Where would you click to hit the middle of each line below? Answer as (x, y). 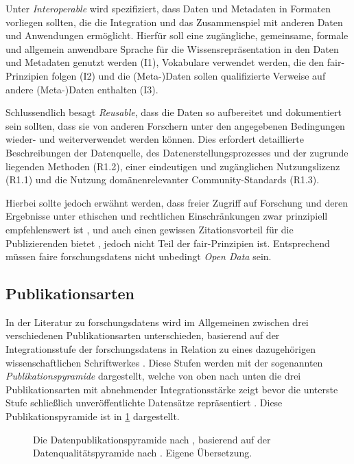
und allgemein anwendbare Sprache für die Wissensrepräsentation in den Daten (172, 48)
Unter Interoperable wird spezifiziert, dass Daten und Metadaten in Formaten (168, 8)
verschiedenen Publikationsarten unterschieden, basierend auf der (143, 335)
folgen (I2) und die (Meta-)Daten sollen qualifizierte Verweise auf (189, 75)
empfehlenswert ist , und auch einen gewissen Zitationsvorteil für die (150, 229)
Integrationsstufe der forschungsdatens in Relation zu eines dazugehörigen (161, 349)
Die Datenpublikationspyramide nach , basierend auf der (152, 439)
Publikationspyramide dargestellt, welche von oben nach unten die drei (153, 376)
